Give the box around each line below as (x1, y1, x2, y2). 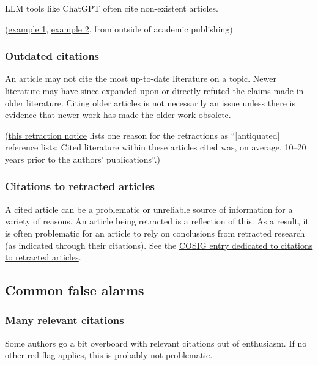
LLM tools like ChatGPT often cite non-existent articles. (5, 2, 218, 14)
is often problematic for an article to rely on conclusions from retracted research (5, 226, 305, 239)
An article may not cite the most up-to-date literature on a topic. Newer (5, 72, 276, 85)
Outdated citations (5, 48, 100, 64)
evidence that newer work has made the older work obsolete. (5, 108, 231, 121)
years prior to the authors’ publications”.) (5, 152, 160, 165)
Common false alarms (5, 281, 144, 300)
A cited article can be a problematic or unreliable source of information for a (5, 202, 293, 215)
